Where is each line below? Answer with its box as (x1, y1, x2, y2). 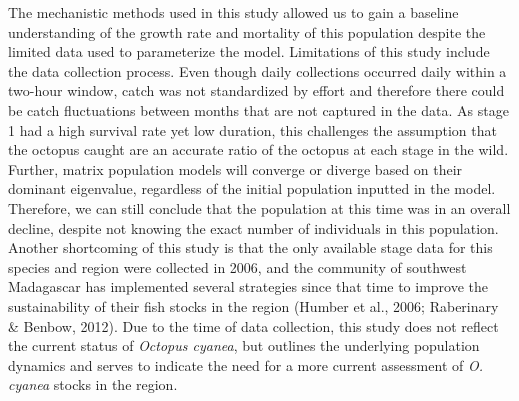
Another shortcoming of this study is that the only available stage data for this (8, 237, 493, 258)
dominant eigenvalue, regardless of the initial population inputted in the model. (8, 178, 496, 199)
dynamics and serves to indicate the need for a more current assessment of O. (8, 354, 483, 375)
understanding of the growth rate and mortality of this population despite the (8, 21, 486, 42)
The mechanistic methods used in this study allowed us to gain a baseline (8, 2, 459, 22)
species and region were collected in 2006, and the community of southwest (8, 256, 467, 277)
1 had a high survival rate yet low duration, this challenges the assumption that (8, 119, 497, 140)
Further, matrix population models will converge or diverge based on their (8, 158, 463, 179)
